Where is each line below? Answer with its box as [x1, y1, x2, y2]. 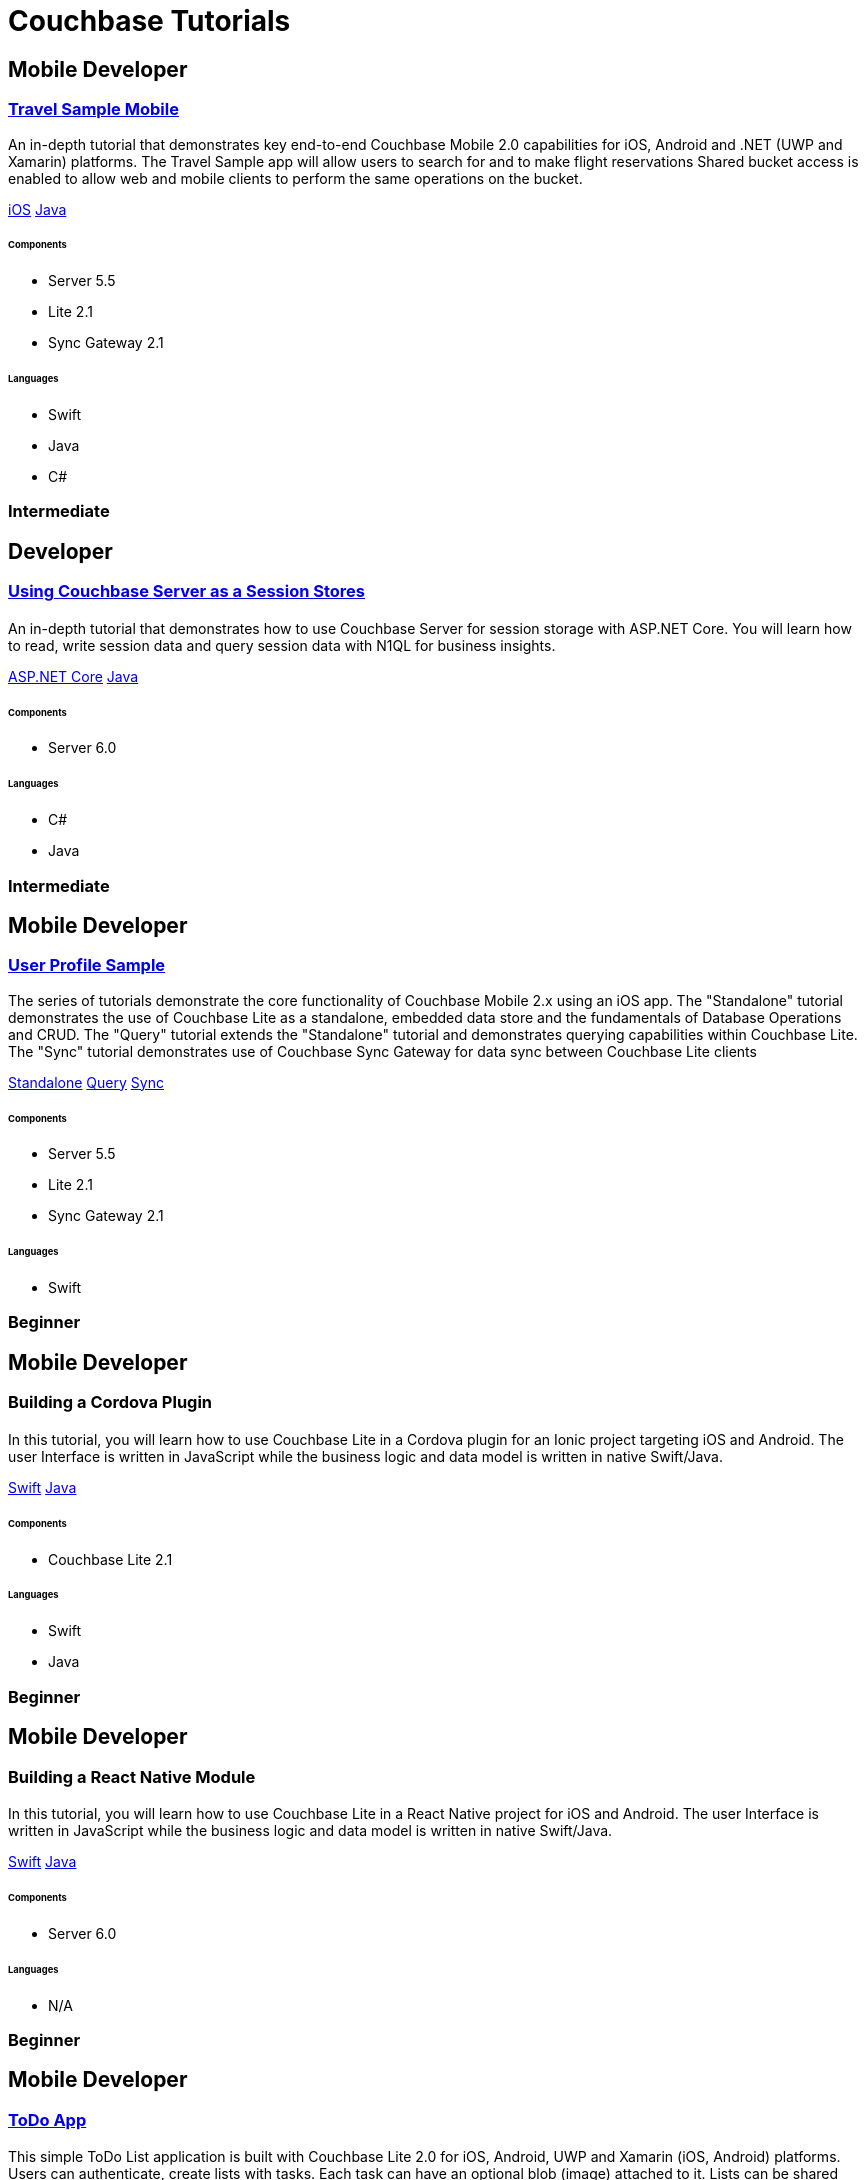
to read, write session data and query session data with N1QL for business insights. [8, 636, 556, 654]
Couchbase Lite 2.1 [48, 1550, 173, 1568]
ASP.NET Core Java [8, 667, 139, 685]
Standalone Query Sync [8, 1073, 164, 1091]
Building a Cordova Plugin [8, 1392, 213, 1413]
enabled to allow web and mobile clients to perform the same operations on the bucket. [8, 169, 583, 187]
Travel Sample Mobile [8, 99, 179, 120]
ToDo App [8, 2109, 87, 2130]
